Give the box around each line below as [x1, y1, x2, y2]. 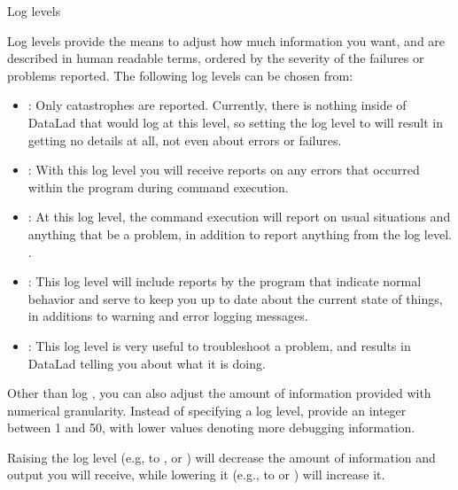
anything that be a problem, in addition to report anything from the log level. [27, 224, 452, 243]
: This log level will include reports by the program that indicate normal [27, 272, 422, 291]
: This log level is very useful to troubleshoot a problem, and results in [27, 336, 411, 354]
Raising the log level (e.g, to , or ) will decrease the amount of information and [7, 447, 436, 466]
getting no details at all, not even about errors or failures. [27, 130, 342, 149]
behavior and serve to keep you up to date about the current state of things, [27, 289, 443, 307]
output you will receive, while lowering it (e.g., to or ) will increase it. [7, 465, 385, 484]
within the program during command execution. [27, 177, 289, 196]
